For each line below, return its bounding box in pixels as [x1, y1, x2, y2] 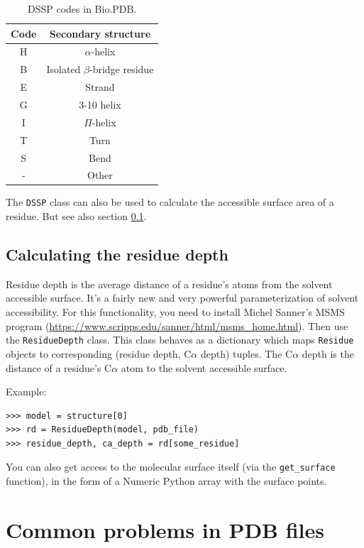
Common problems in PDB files [6, 515, 325, 544]
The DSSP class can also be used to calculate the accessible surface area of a [6, 194, 334, 209]
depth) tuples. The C [200, 346, 293, 361]
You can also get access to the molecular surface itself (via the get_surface [6, 459, 336, 474]
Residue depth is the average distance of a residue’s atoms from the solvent [6, 276, 333, 291]
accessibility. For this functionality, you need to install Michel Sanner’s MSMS [6, 305, 345, 319]
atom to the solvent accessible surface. [121, 360, 287, 375]
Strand [85, 80, 115, 94]
